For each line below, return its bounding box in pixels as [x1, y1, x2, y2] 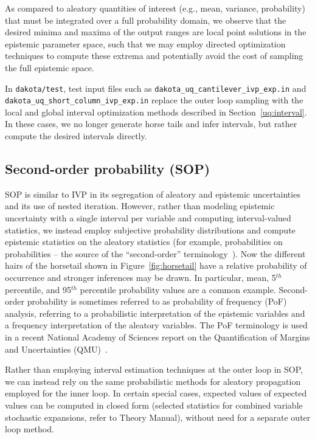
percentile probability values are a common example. [80, 283, 276, 296]
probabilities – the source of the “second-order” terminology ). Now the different [5, 247, 306, 260]
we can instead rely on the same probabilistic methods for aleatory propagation [5, 375, 301, 387]
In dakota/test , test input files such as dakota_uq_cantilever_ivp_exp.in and [5, 81, 306, 94]
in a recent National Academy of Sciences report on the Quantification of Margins [5, 330, 310, 343]
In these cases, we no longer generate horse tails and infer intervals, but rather [5, 117, 297, 130]
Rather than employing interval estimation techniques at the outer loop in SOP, [5, 363, 303, 376]
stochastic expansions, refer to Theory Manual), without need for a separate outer [5, 410, 311, 423]
